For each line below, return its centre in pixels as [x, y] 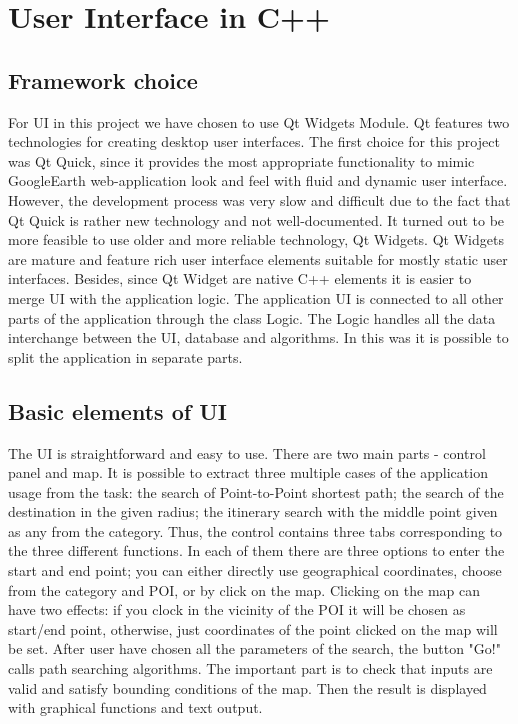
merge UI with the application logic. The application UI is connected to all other [256, 297]
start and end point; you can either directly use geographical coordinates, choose [255, 570]
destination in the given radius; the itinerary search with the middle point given [253, 511]
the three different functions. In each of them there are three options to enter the [256, 550]
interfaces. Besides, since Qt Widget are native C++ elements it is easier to [240, 278]
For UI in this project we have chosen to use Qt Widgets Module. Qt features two [259, 121]
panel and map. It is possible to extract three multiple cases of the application [248, 472]
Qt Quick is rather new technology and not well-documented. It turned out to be [256, 219]
